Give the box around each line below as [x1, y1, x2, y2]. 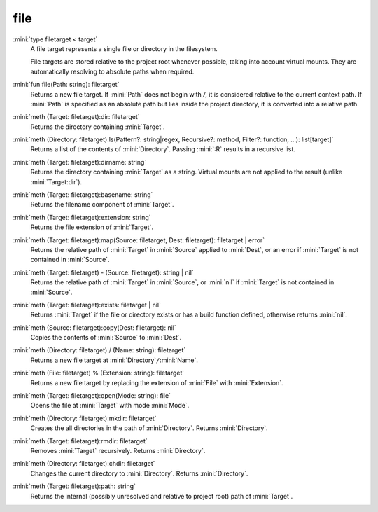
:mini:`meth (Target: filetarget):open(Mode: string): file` [13, 392, 171, 400]
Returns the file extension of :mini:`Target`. [30, 223, 154, 231]
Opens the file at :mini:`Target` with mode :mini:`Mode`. [30, 401, 190, 410]
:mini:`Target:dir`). [30, 177, 83, 186]
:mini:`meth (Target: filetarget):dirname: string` [13, 158, 147, 166]
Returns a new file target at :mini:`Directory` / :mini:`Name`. [30, 356, 199, 364]
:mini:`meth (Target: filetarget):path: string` [13, 482, 136, 490]
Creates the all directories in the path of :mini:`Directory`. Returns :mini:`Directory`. [30, 424, 269, 432]
